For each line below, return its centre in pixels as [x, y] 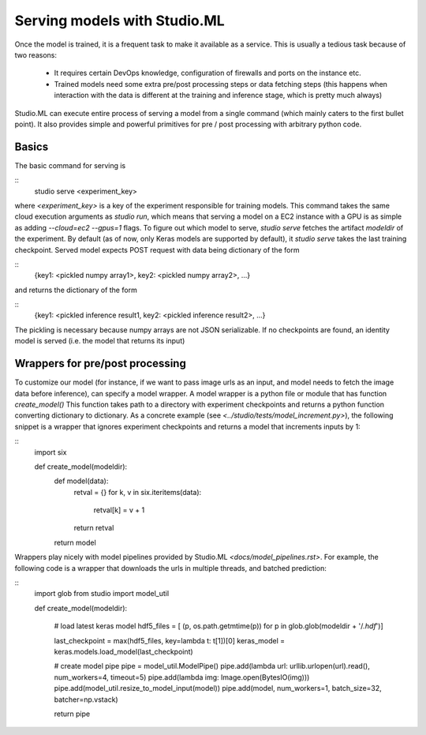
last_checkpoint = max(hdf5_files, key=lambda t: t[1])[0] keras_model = [170, 640]
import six [50, 452]
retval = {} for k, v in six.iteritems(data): [138, 492]
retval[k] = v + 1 [119, 510]
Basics [32, 146]
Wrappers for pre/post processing [101, 364]
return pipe [72, 714]
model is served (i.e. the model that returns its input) [100, 341]
